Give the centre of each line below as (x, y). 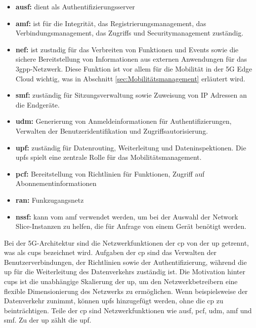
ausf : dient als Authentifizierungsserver (75, 6)
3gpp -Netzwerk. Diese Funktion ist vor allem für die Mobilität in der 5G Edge (134, 68)
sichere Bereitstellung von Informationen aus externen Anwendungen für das (131, 59)
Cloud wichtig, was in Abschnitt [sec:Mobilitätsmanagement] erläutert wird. (130, 78)
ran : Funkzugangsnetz (50, 200)
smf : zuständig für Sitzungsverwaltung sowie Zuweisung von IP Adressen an (131, 95)
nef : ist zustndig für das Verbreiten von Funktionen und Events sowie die (127, 49)
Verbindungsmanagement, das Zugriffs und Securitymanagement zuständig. (129, 33)
